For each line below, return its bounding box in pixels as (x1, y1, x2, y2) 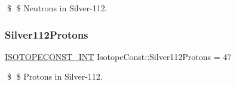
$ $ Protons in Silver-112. (7, 70, 103, 83)
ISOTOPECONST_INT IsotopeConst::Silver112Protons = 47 (5, 50, 232, 62)
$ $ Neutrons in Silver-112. (7, 2, 108, 14)
